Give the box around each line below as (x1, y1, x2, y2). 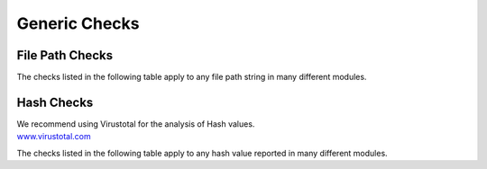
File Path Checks (16, 48, 113, 63)
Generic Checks (16, 13, 140, 33)
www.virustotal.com (16, 131, 91, 142)
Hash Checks (16, 94, 94, 110)
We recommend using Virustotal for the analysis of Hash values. (16, 118, 255, 129)
